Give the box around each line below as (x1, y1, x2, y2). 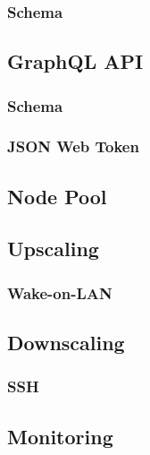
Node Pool (7, 182, 107, 210)
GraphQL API (7, 47, 144, 75)
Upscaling (7, 235, 99, 262)
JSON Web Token (7, 135, 139, 158)
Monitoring (7, 422, 113, 450)
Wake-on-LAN (7, 281, 112, 304)
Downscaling (7, 329, 125, 356)
